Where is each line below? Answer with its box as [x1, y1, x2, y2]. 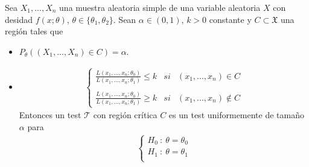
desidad [5, 13, 33, 25]
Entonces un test [19, 109, 81, 121]
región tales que [5, 25, 63, 37]
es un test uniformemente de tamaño [168, 109, 305, 121]
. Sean [113, 13, 136, 25]
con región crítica [93, 109, 158, 121]
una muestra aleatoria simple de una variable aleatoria [59, 1, 261, 13]
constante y [209, 13, 252, 25]
